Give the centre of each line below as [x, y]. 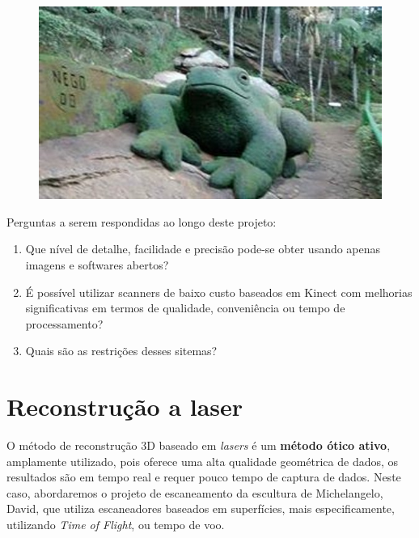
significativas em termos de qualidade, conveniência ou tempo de [185, 308]
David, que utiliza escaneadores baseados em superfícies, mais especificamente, [201, 508]
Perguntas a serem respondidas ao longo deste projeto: [142, 221]
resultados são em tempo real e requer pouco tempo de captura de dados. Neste [204, 477]
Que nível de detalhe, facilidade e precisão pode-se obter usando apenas [203, 249]
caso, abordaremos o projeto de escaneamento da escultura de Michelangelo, [195, 492]
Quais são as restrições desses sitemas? [121, 351]
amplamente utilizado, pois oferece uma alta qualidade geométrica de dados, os [203, 461]
